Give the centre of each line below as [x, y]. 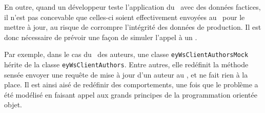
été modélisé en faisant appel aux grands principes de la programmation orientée [131, 94]
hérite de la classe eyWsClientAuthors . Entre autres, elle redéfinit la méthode [126, 64]
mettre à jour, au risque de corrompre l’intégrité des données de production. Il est [133, 27]
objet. [13, 105]
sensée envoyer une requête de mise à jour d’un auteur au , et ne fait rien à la [126, 74]
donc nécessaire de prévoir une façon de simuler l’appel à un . [101, 37]
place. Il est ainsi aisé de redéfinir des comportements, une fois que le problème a [131, 84]
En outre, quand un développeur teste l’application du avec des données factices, [132, 7]
